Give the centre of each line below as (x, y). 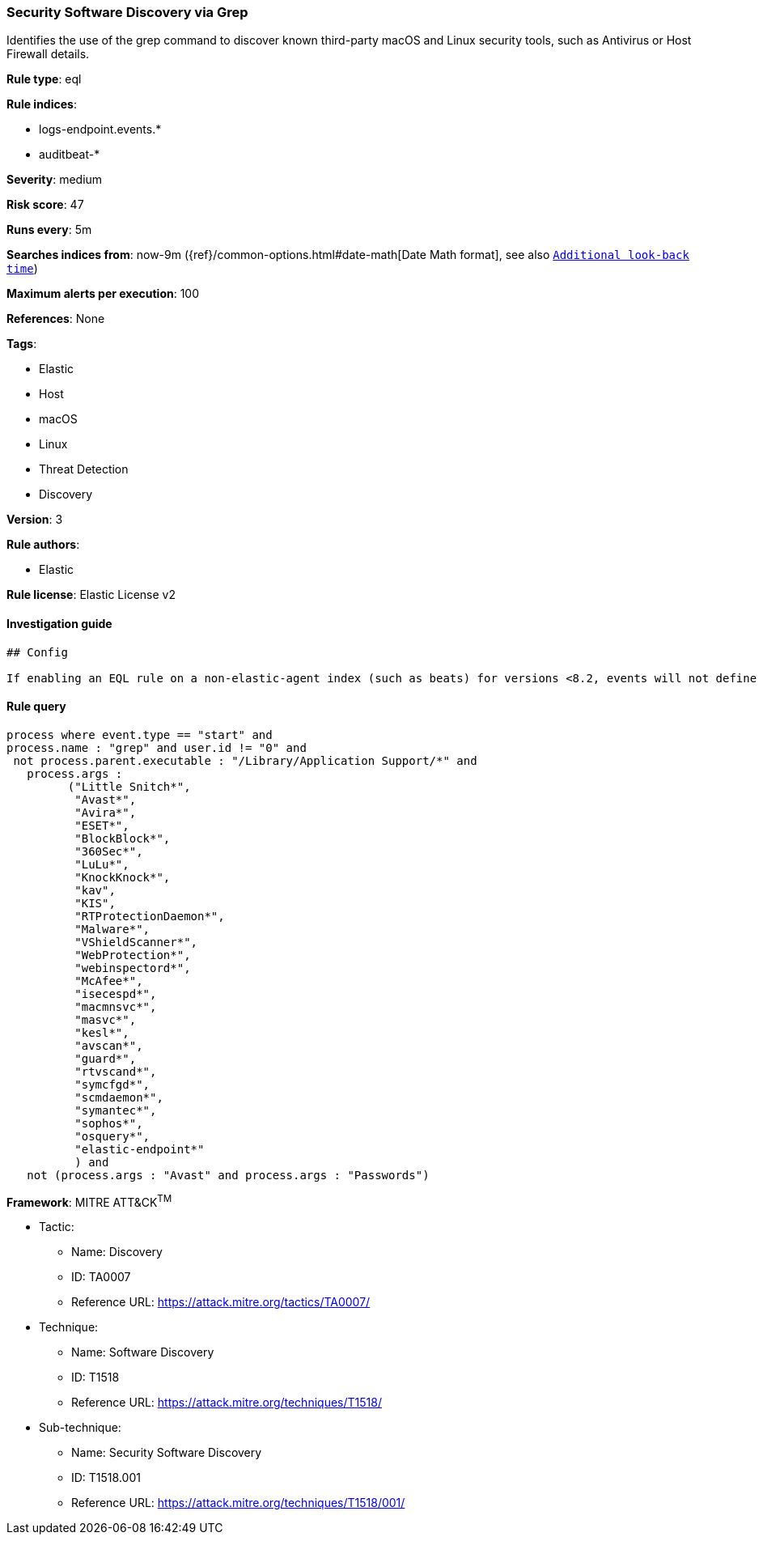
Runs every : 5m (49, 230)
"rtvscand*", (116, 1071)
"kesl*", (102, 1032)
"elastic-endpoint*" (140, 1149)
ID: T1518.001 (106, 1478)
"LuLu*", (102, 864)
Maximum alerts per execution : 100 (103, 294)
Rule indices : (42, 104)
